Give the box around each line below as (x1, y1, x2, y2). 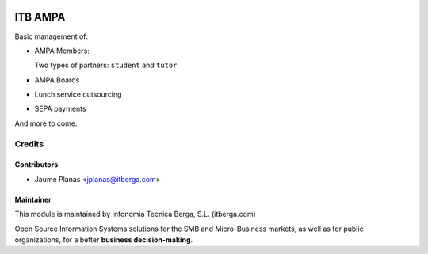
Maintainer (14, 195, 52, 204)
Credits (14, 138, 44, 150)
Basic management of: (14, 32, 89, 41)
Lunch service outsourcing (34, 89, 122, 99)
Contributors (14, 160, 59, 169)
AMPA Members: (34, 46, 90, 55)
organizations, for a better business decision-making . (14, 234, 193, 245)
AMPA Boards (34, 75, 80, 85)
